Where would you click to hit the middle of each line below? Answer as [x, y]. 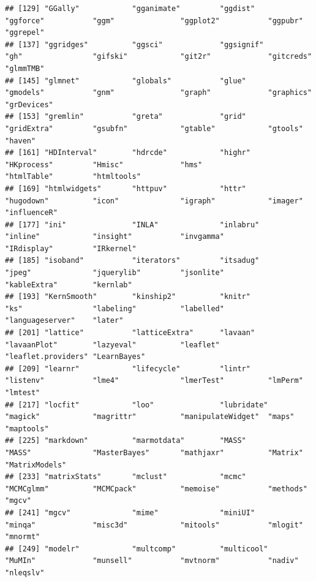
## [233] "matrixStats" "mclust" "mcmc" [126, 477]
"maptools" [27, 429]
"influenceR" [31, 213]
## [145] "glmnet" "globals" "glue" [126, 81]
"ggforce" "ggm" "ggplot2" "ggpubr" [154, 21]
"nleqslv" [25, 573]
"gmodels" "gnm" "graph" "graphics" [159, 93]
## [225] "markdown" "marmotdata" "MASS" [126, 441]
